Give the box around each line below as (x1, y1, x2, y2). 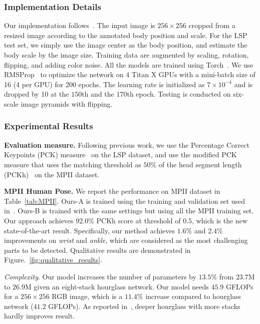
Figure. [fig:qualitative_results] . (4, 254, 103, 265)
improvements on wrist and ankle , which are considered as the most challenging (4, 235, 248, 245)
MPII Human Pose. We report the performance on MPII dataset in (4, 186, 220, 196)
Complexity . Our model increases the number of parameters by (4, 271, 196, 281)
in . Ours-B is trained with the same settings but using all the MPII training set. (4, 205, 254, 216)
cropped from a (188, 20, 235, 31)
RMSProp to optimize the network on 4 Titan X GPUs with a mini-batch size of (4, 69, 255, 80)
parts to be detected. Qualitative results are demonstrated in (4, 244, 191, 255)
